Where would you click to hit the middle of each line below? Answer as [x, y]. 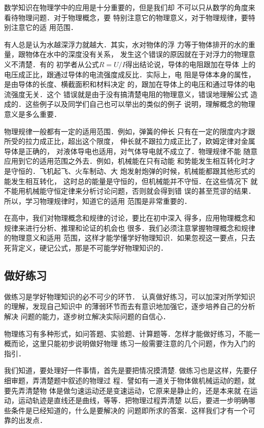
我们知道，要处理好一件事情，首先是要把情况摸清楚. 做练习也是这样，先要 [127, 370]
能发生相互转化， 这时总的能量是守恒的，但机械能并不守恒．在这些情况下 [126, 181]
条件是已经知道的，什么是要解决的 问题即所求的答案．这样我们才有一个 [129, 410]
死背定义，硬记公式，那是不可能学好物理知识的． [86, 248]
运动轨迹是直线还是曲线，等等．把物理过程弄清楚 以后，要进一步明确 [133, 400]
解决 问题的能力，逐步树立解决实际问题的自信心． [87, 316]
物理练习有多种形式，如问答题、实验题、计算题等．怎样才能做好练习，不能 [128, 333]
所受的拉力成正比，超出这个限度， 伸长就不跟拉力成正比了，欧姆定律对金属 [130, 141]
